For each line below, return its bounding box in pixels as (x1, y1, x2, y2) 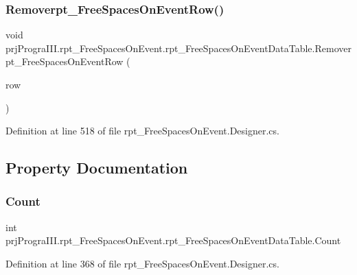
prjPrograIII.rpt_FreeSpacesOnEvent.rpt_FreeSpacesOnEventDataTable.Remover (5, 40, 352, 55)
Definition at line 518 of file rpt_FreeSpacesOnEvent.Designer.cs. (5, 123, 279, 138)
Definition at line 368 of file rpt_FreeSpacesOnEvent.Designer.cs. (5, 256, 279, 270)
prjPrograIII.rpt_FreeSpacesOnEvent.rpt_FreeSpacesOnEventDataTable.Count (5, 233, 341, 248)
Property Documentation (5, 157, 188, 178)
